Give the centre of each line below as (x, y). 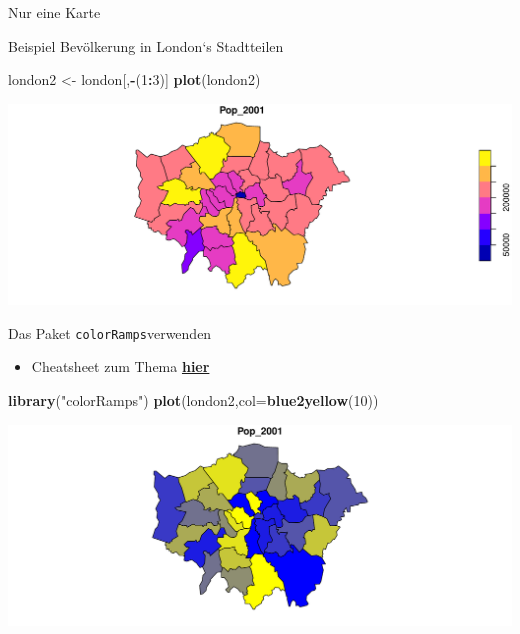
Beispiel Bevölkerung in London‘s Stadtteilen (146, 45)
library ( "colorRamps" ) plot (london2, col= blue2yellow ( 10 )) (193, 399)
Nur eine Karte (54, 12)
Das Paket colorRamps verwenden (110, 332)
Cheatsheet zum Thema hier (120, 366)
